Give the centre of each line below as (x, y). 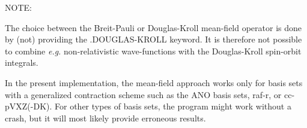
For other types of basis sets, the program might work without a (173, 106)
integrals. (22, 63)
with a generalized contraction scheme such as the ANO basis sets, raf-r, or (143, 94)
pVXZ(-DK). (29, 106)
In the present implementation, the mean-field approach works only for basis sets (154, 82)
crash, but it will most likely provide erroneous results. (105, 118)
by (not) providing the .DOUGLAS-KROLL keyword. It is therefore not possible (153, 39)
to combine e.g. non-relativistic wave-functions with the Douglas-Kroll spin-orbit (153, 51)
